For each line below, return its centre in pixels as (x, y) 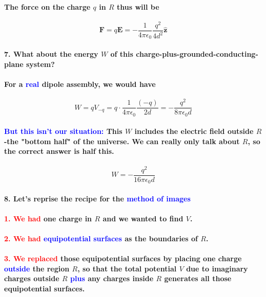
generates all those (198, 278)
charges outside (32, 278)
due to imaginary (217, 268)
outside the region (37, 268)
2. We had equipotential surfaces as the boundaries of (101, 238)
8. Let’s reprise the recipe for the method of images (97, 198)
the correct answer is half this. (59, 151)
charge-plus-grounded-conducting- (197, 53)
